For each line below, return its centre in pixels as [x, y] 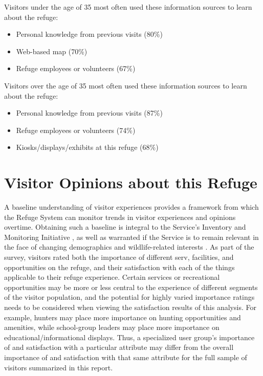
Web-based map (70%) [52, 51]
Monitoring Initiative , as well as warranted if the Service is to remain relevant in [131, 237]
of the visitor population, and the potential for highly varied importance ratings [129, 297]
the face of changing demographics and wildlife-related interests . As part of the [129, 247]
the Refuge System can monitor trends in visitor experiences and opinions [120, 217]
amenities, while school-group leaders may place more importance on [112, 327]
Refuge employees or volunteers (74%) [76, 130]
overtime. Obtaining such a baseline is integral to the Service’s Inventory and [125, 227]
